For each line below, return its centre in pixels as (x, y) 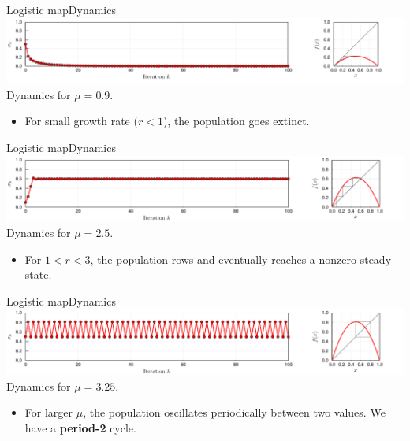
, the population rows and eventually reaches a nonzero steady (241, 259)
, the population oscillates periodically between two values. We (234, 412)
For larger (49, 412)
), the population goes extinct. (236, 121)
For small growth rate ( (81, 121)
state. (38, 274)
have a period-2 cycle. (80, 427)
